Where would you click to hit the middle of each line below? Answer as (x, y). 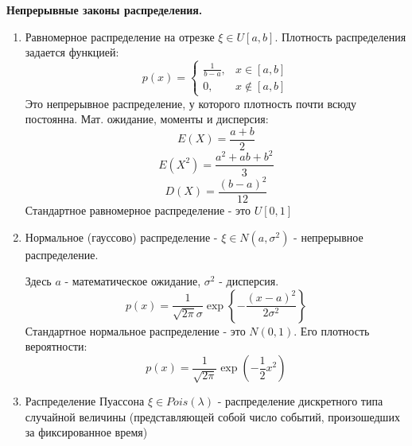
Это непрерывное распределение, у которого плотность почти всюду (191, 103)
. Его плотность (332, 330)
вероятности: (56, 346)
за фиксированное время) (86, 432)
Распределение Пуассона (85, 401)
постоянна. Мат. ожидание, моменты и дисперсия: (147, 119)
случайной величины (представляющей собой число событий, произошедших (212, 416)
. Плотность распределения (340, 36)
